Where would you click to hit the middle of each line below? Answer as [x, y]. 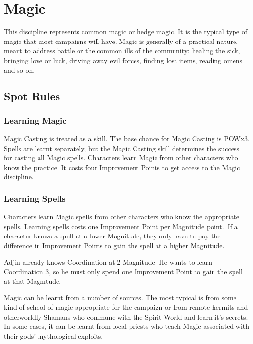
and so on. [19, 70]
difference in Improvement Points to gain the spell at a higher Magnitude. [114, 246]
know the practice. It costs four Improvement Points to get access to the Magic [122, 167]
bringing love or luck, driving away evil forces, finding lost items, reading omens [123, 60]
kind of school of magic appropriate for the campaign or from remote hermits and [126, 307]
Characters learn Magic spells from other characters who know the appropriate [122, 217]
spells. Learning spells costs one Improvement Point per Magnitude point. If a [121, 226]
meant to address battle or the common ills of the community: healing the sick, [122, 51]
